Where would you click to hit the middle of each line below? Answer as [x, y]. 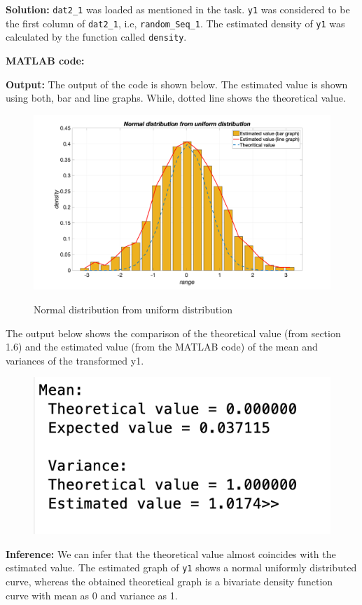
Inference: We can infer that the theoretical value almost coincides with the [171, 553]
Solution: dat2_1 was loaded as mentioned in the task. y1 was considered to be [178, 9]
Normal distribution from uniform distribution [133, 310]
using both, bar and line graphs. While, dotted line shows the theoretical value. [176, 98]
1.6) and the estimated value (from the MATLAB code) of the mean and [162, 347]
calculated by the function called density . [96, 37]
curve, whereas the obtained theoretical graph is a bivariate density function [169, 582]
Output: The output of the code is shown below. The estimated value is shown [177, 84]
